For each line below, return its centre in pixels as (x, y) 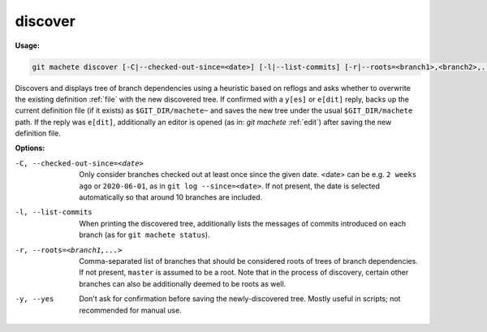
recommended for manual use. (130, 310)
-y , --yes (34, 299)
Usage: (28, 45)
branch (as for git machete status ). (144, 235)
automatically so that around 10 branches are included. (171, 197)
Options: (30, 148)
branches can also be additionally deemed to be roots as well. (183, 283)
